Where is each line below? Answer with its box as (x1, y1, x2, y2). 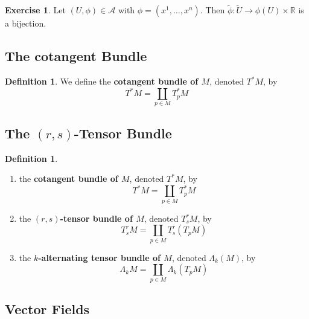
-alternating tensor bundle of (38, 251, 161, 263)
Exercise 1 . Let (5, 4, 66, 16)
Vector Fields (5, 299, 90, 318)
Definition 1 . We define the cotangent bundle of (5, 75, 199, 88)
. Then (200, 4, 225, 16)
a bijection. (5, 17, 46, 30)
